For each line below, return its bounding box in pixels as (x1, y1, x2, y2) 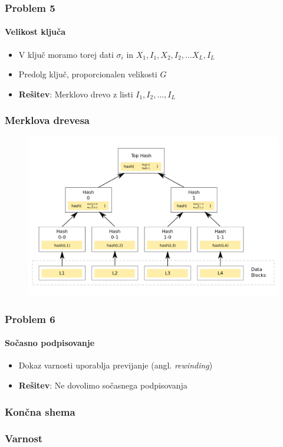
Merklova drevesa (5, 113, 90, 128)
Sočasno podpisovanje (5, 337, 95, 349)
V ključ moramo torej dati (18, 48, 114, 60)
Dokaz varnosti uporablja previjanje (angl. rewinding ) (18, 359, 213, 371)
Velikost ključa (5, 25, 66, 38)
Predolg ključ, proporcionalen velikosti (18, 68, 157, 80)
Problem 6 (5, 311, 55, 326)
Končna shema (5, 404, 75, 419)
